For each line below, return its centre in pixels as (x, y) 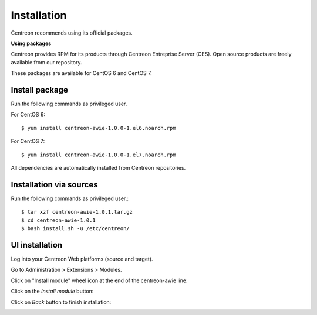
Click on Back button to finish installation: (61, 302)
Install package (40, 90)
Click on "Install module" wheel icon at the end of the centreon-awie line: (99, 280)
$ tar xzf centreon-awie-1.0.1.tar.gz (77, 212)
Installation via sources (54, 184)
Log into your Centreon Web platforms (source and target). (82, 259)
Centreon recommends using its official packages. (72, 33)
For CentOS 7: (28, 141)
